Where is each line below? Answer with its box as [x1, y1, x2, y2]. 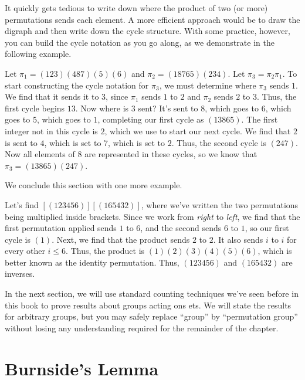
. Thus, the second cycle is [171, 136, 266, 148]
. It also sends [213, 233, 263, 245]
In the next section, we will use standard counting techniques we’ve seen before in [5, 287, 299, 300]
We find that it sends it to [5, 90, 99, 103]
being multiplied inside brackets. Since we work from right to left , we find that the [5, 210, 300, 222]
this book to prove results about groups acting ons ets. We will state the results [5, 298, 292, 311]
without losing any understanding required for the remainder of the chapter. [5, 321, 279, 334]
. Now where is [75, 101, 129, 114]
